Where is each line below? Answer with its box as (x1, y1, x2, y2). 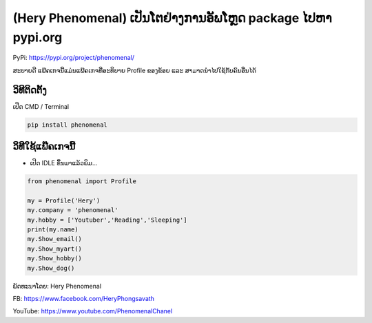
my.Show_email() (27, 235, 83, 243)
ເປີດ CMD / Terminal (12, 102, 69, 110)
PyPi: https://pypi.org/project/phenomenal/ (12, 54, 134, 62)
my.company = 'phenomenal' (27, 207, 118, 214)
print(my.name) (27, 226, 79, 233)
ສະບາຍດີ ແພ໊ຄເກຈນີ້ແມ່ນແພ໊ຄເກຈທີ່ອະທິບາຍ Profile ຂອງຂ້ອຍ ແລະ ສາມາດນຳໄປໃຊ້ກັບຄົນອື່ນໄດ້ (12, 66, 256, 74)
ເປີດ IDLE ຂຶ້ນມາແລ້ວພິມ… (30, 159, 98, 167)
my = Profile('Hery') (27, 196, 101, 205)
